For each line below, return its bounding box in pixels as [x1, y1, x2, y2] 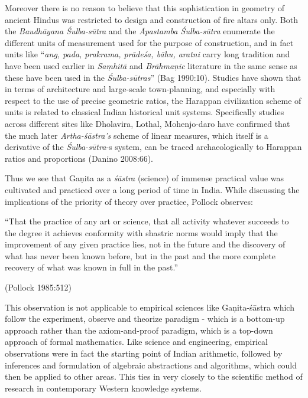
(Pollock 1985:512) [5, 281, 72, 293]
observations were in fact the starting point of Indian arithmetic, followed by [5, 347, 283, 360]
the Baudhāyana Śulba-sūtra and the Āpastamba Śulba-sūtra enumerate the [5, 25, 275, 37]
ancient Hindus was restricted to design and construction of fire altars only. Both [5, 13, 298, 25]
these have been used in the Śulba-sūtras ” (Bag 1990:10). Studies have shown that [5, 71, 301, 83]
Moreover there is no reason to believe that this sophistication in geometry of [5, 2, 285, 14]
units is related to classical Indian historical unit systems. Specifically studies [5, 106, 284, 118]
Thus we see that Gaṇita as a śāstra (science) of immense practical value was [5, 172, 284, 184]
